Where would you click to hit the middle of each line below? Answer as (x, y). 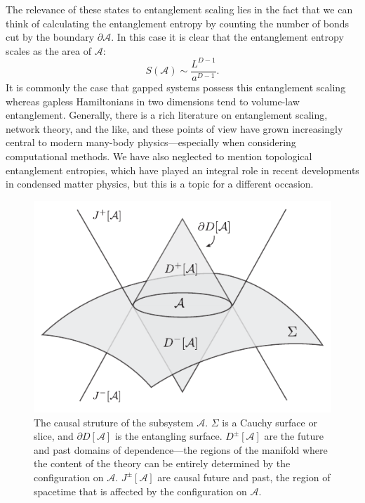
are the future (294, 436)
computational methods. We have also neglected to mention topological (159, 156)
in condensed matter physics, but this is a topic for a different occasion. (160, 184)
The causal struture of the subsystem (114, 422)
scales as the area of (48, 50)
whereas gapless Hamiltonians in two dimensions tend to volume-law (153, 101)
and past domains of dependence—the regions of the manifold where (181, 449)
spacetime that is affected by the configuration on (140, 491)
